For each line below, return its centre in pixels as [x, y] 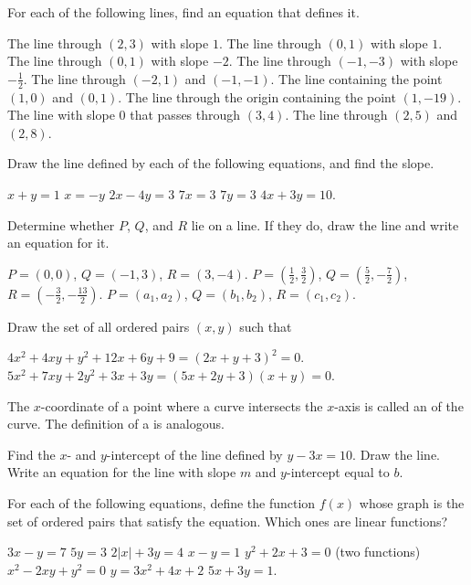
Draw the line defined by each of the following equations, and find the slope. [221, 163]
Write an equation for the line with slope [122, 472]
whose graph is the [412, 502]
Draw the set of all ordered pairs [99, 326]
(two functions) [378, 552]
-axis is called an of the [399, 405]
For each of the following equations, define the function [162, 502]
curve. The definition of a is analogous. [116, 424]
